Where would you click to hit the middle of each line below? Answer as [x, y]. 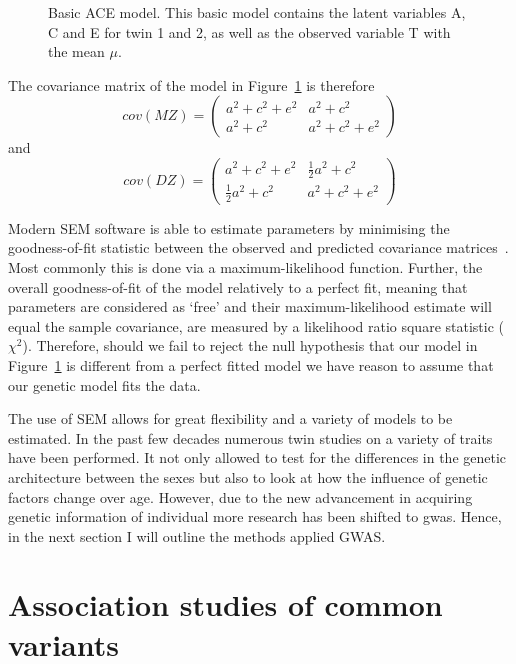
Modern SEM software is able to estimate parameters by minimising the [229, 227]
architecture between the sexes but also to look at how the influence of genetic [248, 476]
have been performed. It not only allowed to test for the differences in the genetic [257, 457]
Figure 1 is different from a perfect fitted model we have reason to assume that [251, 364]
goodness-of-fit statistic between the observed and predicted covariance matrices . [258, 247]
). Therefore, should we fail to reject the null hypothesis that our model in [250, 345]
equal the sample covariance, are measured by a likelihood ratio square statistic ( [256, 325]
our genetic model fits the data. [104, 384]
